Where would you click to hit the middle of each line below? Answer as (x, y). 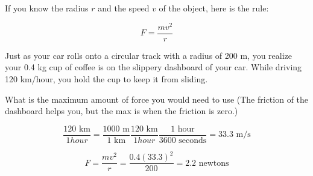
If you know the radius (47, 8)
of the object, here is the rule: (214, 8)
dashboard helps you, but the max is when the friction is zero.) (122, 111)
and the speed (124, 8)
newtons (214, 163)
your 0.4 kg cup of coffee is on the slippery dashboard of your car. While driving (153, 67)
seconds (193, 140)
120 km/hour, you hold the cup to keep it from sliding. (106, 78)
